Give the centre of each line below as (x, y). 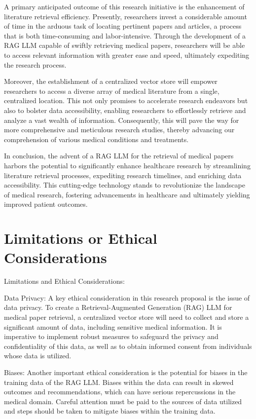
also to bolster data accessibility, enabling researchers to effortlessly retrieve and (125, 110)
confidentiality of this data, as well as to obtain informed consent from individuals (128, 346)
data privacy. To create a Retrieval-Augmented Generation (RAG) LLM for (118, 307)
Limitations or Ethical (81, 238)
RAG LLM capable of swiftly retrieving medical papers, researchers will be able (125, 45)
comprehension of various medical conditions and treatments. (96, 139)
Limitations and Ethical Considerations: (64, 281)
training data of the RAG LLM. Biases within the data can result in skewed (119, 382)
